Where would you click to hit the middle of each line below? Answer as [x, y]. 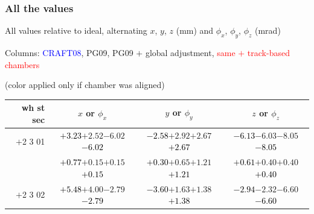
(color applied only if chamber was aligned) [85, 85]
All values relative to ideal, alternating [76, 30]
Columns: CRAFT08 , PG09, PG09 [69, 53]
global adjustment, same [190, 53]
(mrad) [268, 30]
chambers [22, 64]
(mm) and [195, 30]
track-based [268, 53]
